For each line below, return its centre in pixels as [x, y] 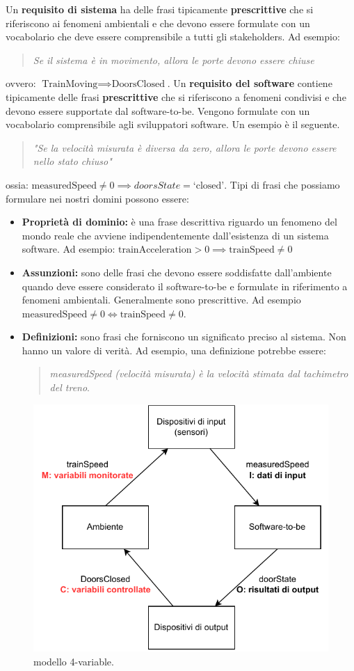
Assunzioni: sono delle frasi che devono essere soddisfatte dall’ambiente [177, 272]
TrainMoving [70, 85]
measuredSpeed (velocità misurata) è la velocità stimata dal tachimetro [199, 373]
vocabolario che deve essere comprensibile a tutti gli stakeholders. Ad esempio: [173, 37]
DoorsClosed [138, 85]
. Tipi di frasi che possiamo [282, 184]
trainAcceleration [155, 250]
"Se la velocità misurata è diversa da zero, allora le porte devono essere [185, 147]
